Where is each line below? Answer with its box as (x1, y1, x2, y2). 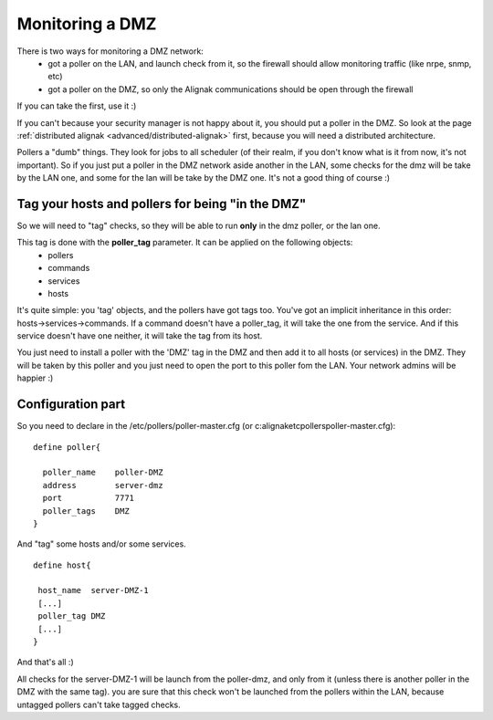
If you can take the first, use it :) (16, 100, 137, 111)
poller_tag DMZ (37, 611, 106, 621)
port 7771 (42, 493, 135, 504)
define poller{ (33, 442, 101, 452)
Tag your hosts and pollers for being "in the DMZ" (16, 196, 307, 212)
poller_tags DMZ (42, 506, 130, 516)
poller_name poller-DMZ (42, 467, 163, 478)
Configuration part (16, 397, 126, 412)
